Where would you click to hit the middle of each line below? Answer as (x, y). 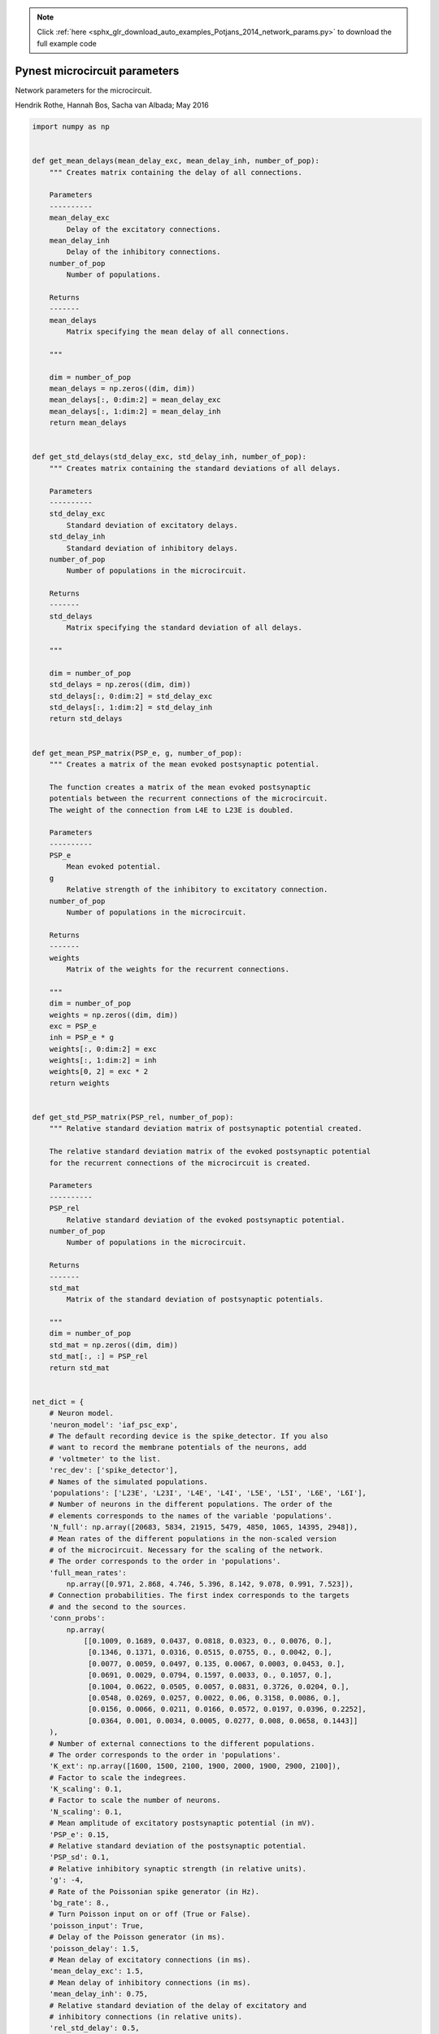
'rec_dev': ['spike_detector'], (114, 1470)
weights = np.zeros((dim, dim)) (114, 1015)
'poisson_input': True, (96, 1925)
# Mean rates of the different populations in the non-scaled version (193, 1539)
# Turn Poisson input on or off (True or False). (150, 1914)
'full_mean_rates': (88, 1573)
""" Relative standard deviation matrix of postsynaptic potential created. (206, 1128)
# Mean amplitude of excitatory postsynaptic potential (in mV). (182, 1823)
